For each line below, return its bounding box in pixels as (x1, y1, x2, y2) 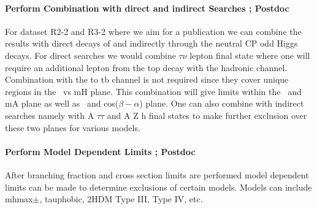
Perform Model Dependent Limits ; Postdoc (5, 145, 196, 158)
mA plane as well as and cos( (5, 97, 119, 110)
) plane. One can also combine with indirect (139, 97, 304, 110)
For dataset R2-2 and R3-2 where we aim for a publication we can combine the (5, 25, 302, 37)
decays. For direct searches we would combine (5, 48, 176, 61)
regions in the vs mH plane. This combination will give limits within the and (5, 85, 302, 97)
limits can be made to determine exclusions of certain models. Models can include (5, 180, 312, 193)
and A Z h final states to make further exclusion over (107, 108, 307, 121)
